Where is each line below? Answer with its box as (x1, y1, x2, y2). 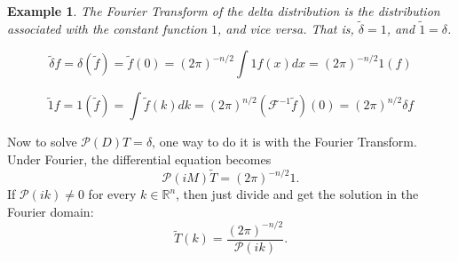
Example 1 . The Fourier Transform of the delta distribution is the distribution (7, 2, 440, 20)
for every (88, 185, 137, 203)
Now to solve (7, 132, 77, 151)
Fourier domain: (7, 202, 94, 220)
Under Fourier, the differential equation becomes (7, 150, 272, 168)
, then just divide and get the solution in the (176, 185, 419, 203)
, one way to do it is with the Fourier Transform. (152, 132, 417, 151)
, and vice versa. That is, (217, 19, 354, 37)
